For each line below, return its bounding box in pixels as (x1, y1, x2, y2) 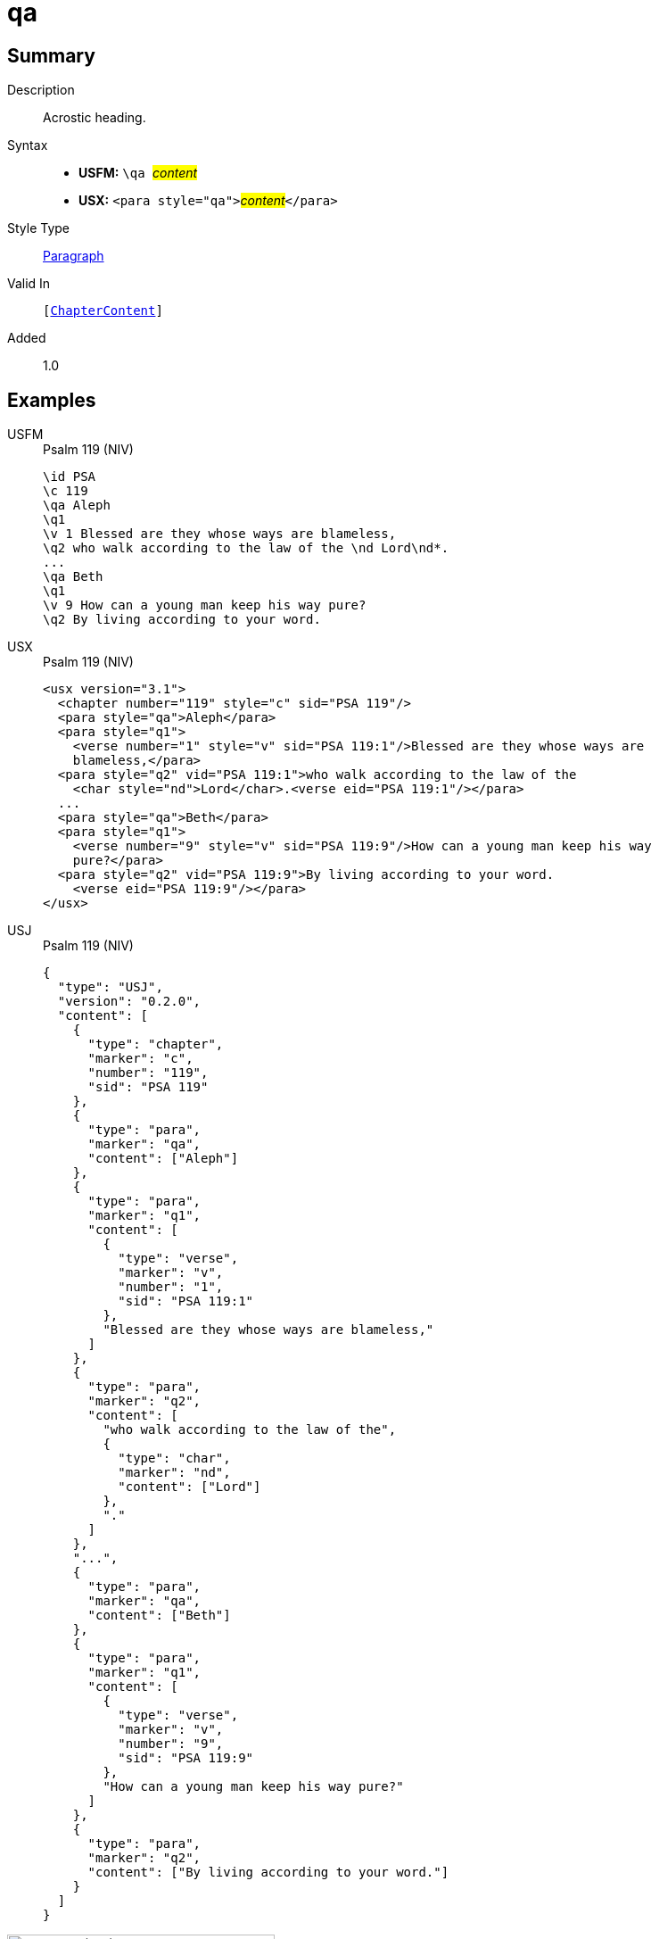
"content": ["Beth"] (87, 1608, 231, 1623)
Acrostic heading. (43, 110, 146, 126)
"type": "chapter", (87, 1037, 224, 1052)
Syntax (7, 137, 48, 153)
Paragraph (43, 248, 104, 264)
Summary (7, 44, 95, 67)
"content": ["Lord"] (118, 1479, 261, 1495)
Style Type (7, 220, 70, 236)
